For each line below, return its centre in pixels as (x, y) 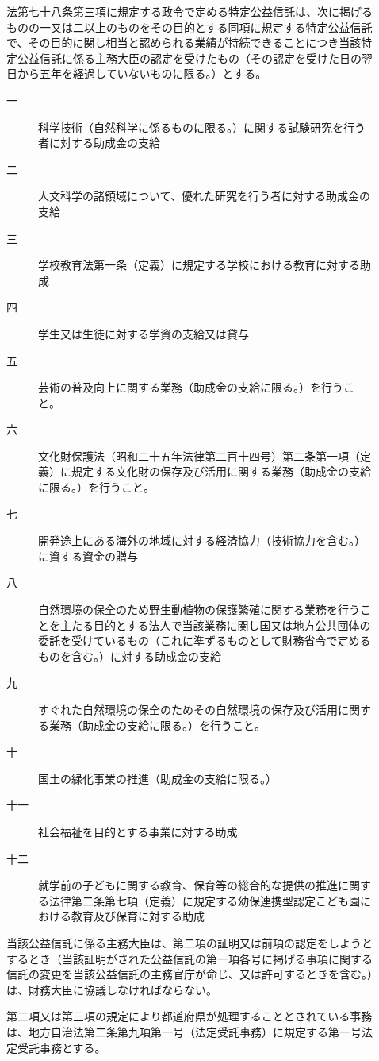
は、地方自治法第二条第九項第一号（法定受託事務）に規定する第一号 (184, 1031)
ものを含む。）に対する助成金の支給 (130, 656)
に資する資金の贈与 (88, 556)
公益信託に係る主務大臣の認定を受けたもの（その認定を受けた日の (189, 58)
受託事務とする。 (61, 1047)
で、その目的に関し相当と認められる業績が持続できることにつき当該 (184, 42)
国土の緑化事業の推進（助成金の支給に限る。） (157, 778)
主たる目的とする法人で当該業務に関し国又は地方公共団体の (215, 625)
